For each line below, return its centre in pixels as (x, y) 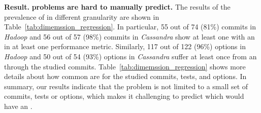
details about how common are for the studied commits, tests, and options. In (125, 76)
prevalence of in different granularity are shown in (82, 16)
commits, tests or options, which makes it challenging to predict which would (124, 96)
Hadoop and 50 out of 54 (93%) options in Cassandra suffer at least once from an (130, 56)
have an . (18, 106)
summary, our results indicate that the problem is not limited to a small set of (126, 86)
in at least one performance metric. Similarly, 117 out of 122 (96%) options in (125, 46)
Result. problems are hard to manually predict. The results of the (117, 7)
